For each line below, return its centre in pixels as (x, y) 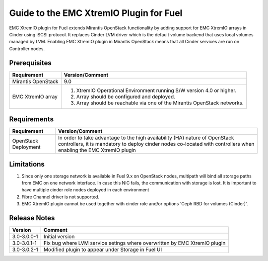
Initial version (59, 237)
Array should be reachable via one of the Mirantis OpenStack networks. (160, 103)
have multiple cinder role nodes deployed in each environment (85, 190)
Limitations (27, 164)
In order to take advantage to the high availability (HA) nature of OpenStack (146, 138)
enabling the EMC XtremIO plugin (97, 150)
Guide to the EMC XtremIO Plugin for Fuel (96, 13)
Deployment (26, 147)
